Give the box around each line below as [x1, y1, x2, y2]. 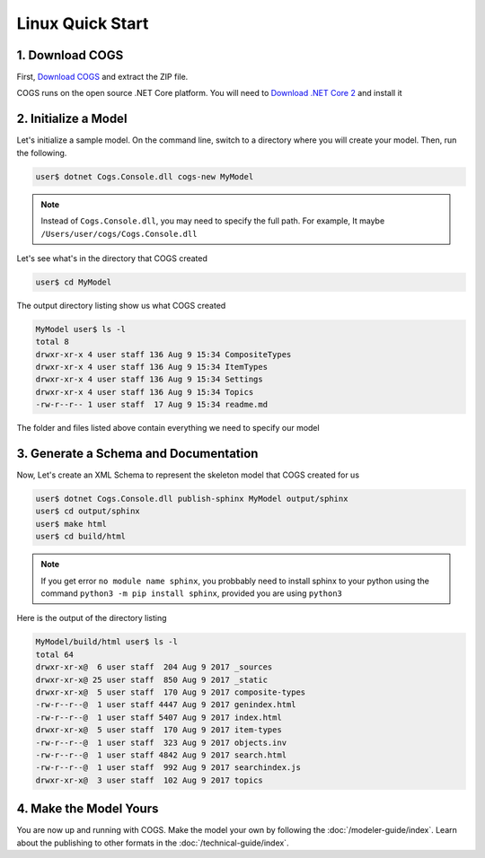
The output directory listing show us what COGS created [16, 300, 226, 311]
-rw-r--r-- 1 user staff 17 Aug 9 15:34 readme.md [35, 399, 269, 410]
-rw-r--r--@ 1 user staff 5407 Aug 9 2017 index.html [35, 712, 282, 722]
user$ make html [35, 519, 108, 529]
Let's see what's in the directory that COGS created [16, 252, 208, 264]
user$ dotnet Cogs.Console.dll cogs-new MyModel [35, 171, 254, 181]
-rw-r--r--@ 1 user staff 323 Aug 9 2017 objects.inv [35, 737, 287, 748]
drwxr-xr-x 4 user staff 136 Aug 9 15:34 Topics [35, 387, 254, 397]
